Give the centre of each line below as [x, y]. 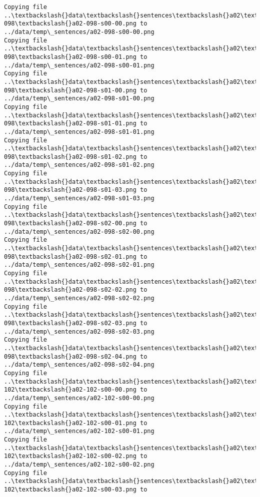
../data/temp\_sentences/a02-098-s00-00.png [79, 32]
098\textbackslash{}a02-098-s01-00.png [70, 90]
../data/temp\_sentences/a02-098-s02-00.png [79, 232]
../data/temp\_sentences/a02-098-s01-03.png [79, 199]
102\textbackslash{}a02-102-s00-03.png [70, 490]
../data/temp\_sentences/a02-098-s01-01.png [79, 132]
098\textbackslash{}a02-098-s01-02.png [70, 157]
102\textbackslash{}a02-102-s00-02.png [70, 456]
